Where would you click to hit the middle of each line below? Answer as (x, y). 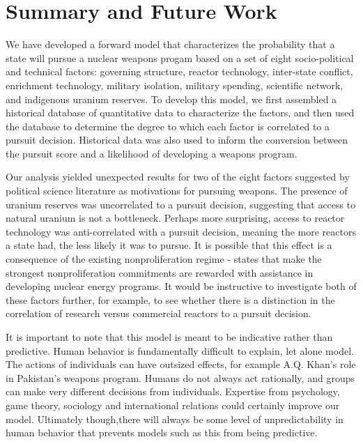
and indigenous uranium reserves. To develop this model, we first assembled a (171, 99)
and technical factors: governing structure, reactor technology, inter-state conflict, (179, 71)
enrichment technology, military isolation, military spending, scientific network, (175, 85)
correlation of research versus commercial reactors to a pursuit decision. (159, 313)
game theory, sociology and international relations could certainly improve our (173, 405)
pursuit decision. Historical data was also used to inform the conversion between (177, 140)
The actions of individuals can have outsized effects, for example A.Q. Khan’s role (181, 364)
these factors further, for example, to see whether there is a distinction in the (170, 299)
